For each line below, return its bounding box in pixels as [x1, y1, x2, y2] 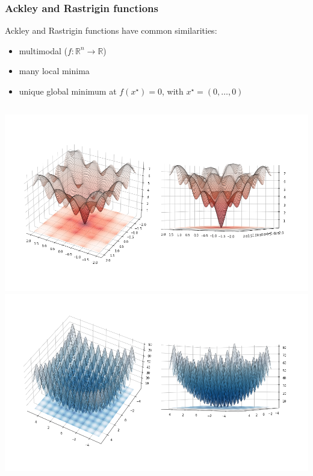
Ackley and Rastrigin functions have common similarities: [5, 24, 217, 37]
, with [161, 85, 184, 97]
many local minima [19, 64, 90, 77]
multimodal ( [19, 44, 67, 57]
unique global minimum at [19, 85, 117, 97]
